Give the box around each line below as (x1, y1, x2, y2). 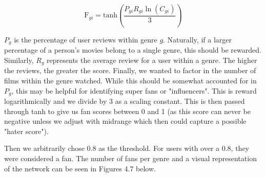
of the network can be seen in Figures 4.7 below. (4, 163, 156, 173)
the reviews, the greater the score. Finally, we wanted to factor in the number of (4, 65, 256, 76)
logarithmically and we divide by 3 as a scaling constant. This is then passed (4, 96, 245, 106)
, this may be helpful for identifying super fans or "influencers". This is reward (11, 85, 257, 96)
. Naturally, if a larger (163, 34, 232, 45)
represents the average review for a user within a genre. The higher (47, 54, 257, 65)
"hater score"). (4, 125, 49, 136)
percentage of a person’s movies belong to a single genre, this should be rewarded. (4, 45, 261, 55)
